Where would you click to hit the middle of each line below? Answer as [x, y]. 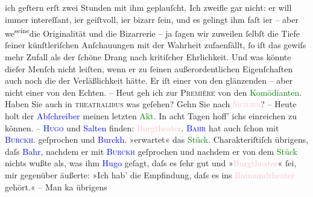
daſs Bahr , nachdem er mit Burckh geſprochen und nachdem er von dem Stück [151, 151]
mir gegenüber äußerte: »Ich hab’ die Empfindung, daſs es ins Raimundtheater [150, 174]
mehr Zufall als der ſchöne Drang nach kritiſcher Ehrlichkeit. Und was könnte [148, 57]
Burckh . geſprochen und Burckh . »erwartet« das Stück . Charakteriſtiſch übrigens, [157, 139]
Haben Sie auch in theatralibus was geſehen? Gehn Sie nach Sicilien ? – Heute [151, 104]
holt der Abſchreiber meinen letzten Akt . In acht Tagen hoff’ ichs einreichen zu [151, 116]
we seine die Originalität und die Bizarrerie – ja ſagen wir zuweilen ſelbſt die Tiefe [153, 32]
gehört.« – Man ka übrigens [56, 186]
